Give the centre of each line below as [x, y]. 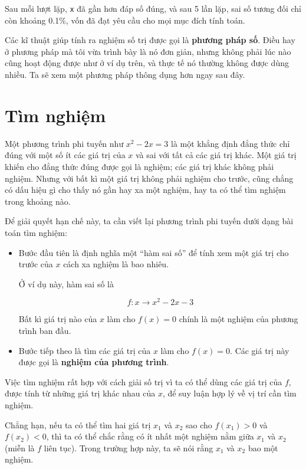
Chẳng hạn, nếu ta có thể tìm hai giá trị [78, 424]
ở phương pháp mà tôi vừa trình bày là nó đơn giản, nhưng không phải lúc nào [148, 51]
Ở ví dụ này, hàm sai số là [66, 283]
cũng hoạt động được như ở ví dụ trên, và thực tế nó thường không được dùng [147, 63]
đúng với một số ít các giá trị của [65, 155]
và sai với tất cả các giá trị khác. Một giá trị [216, 155]
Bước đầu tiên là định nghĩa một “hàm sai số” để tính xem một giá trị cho [154, 252]
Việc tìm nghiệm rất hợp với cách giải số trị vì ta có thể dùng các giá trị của [144, 381]
